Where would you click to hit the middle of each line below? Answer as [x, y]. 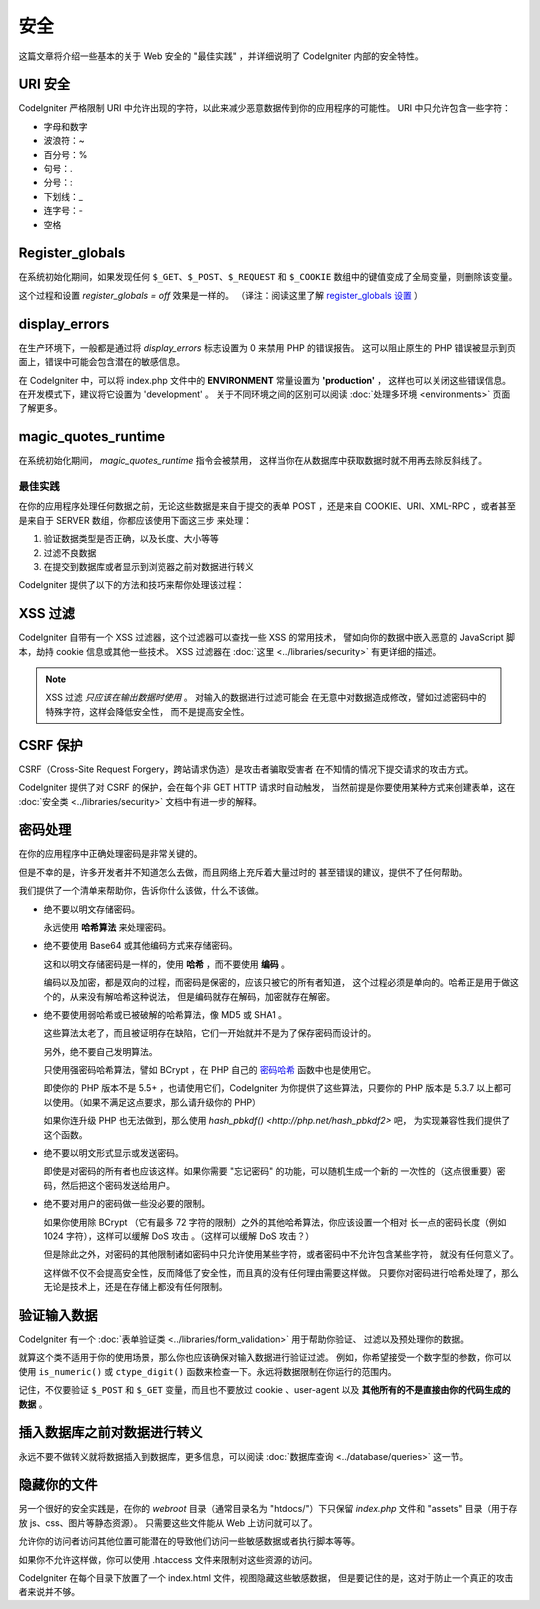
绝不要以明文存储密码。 [91, 909]
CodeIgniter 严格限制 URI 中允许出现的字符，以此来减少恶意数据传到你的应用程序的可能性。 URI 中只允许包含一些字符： [265, 108]
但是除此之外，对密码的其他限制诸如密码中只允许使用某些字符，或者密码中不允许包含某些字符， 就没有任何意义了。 [281, 1254]
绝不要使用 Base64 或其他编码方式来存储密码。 [141, 946]
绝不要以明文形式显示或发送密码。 [113, 1153]
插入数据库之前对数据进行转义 [110, 1432]
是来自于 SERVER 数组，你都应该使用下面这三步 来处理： [135, 520]
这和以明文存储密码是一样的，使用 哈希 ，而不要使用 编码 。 [166, 964]
